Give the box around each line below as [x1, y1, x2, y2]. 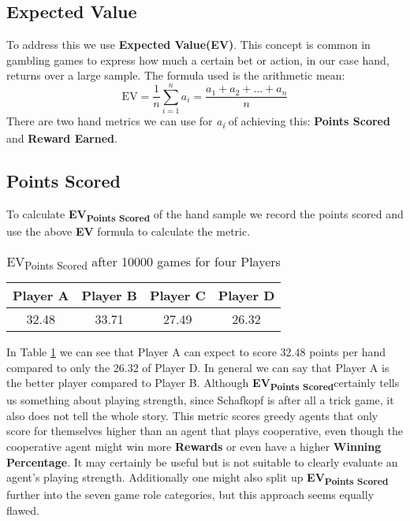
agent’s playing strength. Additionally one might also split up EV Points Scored [6, 469, 389, 488]
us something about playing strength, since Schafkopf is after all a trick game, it [6, 392, 394, 408]
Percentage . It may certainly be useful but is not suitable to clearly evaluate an [6, 453, 398, 470]
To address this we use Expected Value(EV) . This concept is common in [6, 36, 371, 53]
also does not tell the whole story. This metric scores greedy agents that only [6, 407, 378, 423]
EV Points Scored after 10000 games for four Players [6, 251, 281, 273]
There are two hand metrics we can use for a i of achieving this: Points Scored [6, 113, 390, 131]
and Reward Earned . [6, 130, 117, 147]
